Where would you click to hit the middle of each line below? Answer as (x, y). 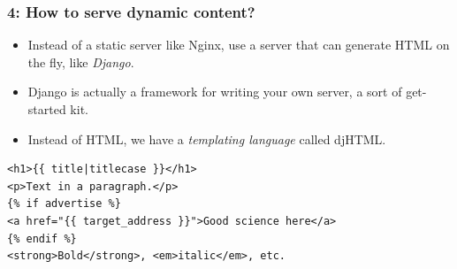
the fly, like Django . (81, 61)
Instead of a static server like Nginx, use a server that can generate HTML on (239, 45)
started (47, 109)
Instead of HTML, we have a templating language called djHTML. (207, 138)
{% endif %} (42, 238)
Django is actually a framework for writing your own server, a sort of (215, 92)
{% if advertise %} (64, 204)
